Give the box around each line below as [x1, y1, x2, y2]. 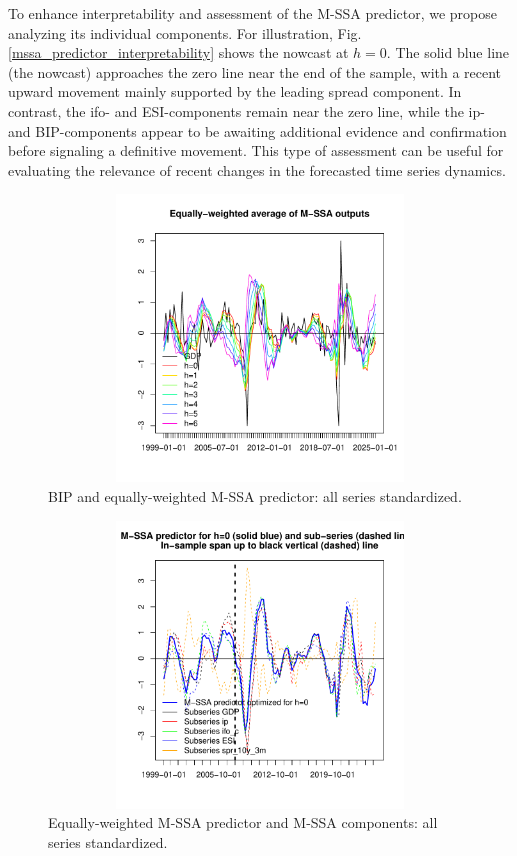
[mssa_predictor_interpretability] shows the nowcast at [8, 42, 349, 63]
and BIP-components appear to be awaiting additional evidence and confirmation [8, 120, 507, 141]
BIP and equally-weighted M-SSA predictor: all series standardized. [48, 485, 462, 506]
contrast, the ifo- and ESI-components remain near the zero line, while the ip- [8, 100, 485, 121]
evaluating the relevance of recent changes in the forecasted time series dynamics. [8, 159, 506, 180]
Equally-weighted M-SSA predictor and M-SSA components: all [48, 812, 438, 833]
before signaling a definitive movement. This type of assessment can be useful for [8, 140, 504, 161]
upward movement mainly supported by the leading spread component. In [8, 81, 462, 102]
